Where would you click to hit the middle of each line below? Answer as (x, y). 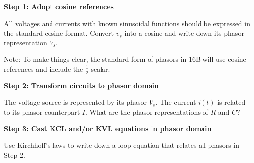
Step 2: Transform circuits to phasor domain (81, 85)
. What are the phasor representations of (147, 111)
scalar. (101, 68)
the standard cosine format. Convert (59, 33)
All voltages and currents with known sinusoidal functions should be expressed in (127, 23)
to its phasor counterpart (42, 111)
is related (231, 102)
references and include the (44, 68)
